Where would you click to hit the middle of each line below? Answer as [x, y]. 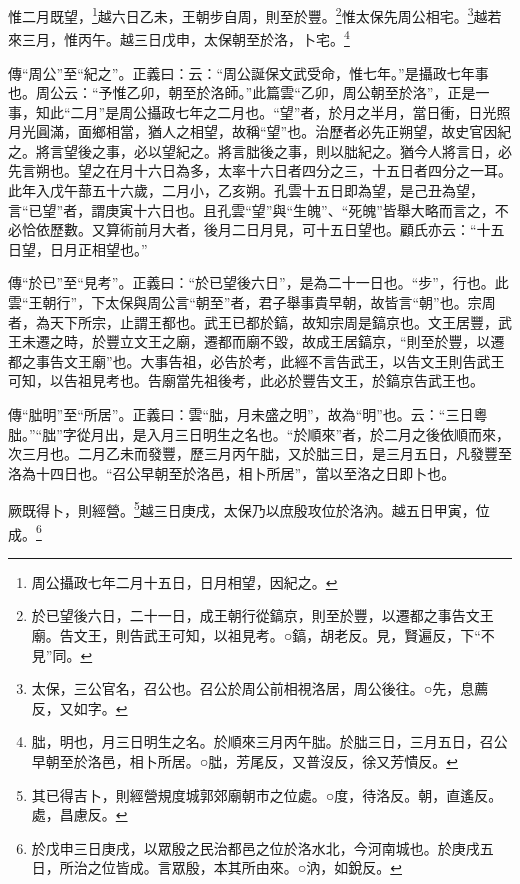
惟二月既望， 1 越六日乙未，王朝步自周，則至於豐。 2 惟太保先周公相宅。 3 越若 [255, 14]
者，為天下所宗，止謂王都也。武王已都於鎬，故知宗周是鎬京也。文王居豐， [253, 321]
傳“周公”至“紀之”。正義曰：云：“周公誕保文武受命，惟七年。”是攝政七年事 [248, 72]
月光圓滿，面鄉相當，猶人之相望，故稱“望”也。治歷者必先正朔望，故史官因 [253, 131]
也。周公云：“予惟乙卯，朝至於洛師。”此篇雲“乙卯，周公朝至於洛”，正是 [242, 92]
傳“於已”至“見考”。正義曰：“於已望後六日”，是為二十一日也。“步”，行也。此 [258, 282]
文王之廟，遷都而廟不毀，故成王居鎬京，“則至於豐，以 [312, 341]
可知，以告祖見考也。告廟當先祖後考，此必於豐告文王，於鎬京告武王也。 [246, 380]
